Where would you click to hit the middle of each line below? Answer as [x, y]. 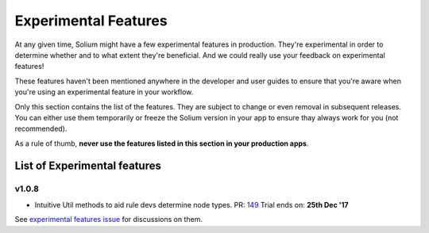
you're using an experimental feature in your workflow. [104, 92]
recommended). [41, 129]
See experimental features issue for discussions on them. [108, 220]
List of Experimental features [88, 166]
